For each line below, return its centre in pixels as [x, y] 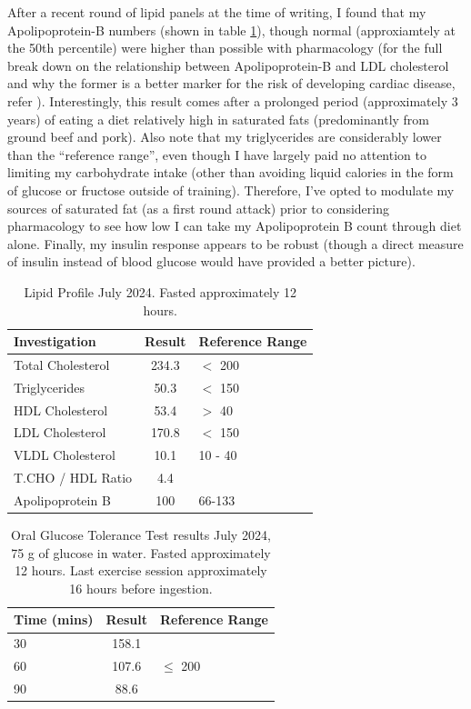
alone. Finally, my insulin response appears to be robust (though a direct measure [235, 243]
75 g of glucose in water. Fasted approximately [141, 552]
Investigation [55, 341]
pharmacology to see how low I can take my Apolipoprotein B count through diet [235, 226]
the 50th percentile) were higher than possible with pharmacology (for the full [225, 48]
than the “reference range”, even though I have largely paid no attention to [217, 154]
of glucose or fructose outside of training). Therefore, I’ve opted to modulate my [231, 190]
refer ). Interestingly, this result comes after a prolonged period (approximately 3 [233, 100]
